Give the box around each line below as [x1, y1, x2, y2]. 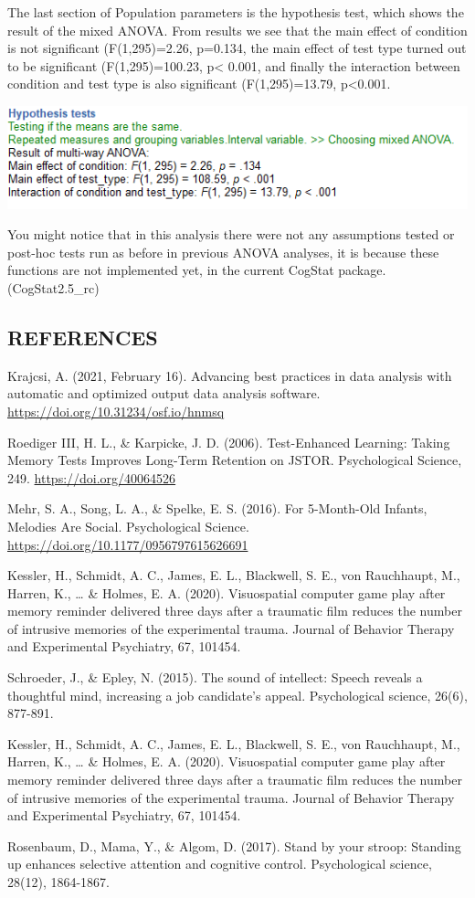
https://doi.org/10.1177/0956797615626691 [7, 534, 248, 554]
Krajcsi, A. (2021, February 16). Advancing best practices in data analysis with [7, 365, 452, 385]
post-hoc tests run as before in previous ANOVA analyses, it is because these [7, 242, 439, 261]
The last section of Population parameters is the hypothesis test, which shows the [7, 3, 464, 21]
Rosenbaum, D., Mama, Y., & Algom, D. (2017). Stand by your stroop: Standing [7, 836, 461, 855]
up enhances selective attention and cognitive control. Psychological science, [7, 854, 432, 873]
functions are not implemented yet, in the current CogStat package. [7, 260, 386, 280]
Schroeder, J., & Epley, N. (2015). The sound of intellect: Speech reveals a [7, 668, 423, 687]
